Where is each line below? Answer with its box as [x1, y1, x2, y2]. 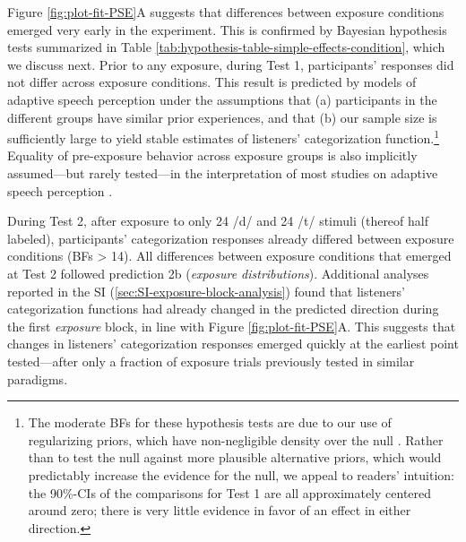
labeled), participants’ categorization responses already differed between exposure [7, 228, 454, 247]
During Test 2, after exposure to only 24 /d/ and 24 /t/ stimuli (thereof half [7, 211, 428, 230]
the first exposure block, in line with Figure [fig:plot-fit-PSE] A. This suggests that [7, 316, 456, 335]
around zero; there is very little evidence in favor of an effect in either [28, 501, 411, 520]
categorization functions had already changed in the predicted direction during [7, 299, 439, 318]
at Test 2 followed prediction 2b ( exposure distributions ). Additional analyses [7, 263, 429, 282]
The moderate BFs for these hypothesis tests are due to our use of [28, 413, 392, 432]
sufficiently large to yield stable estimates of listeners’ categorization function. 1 [7, 126, 440, 147]
